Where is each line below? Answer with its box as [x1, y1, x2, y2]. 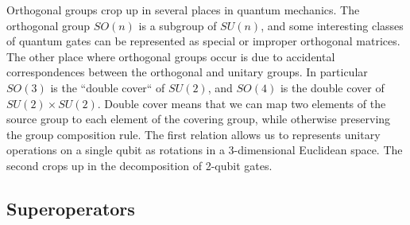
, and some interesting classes [261, 17, 404, 33]
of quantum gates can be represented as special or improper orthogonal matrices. [6, 33, 400, 49]
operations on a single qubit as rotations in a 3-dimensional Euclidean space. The [6, 142, 403, 158]
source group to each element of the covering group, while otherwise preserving [6, 111, 391, 127]
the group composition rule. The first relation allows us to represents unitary [6, 126, 381, 142]
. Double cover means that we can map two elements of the [97, 95, 386, 111]
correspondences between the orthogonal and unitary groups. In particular [6, 64, 368, 80]
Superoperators [6, 196, 135, 220]
